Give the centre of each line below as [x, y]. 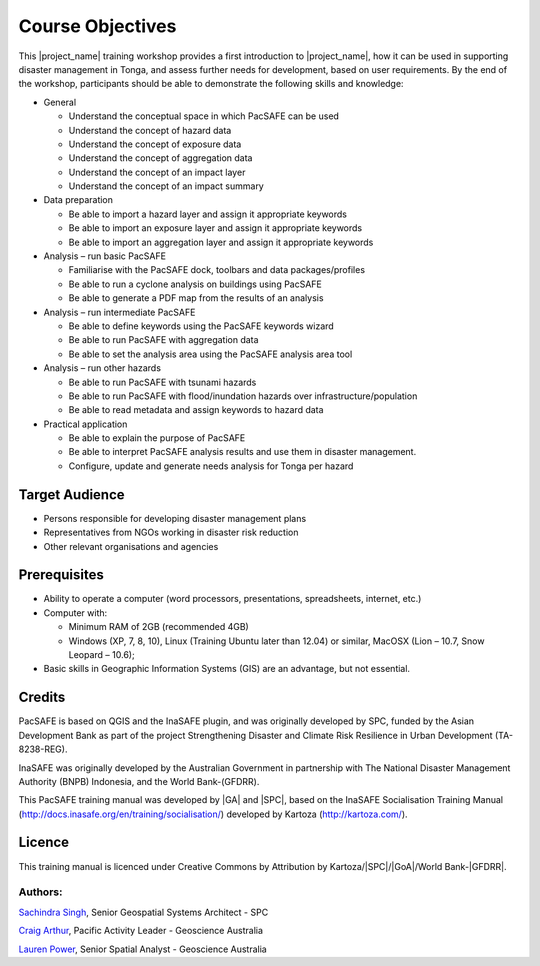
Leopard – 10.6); [101, 655]
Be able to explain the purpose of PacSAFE [157, 438]
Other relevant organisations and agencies [131, 546]
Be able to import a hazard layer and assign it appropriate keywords [207, 214]
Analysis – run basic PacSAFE [105, 256]
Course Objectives [97, 26]
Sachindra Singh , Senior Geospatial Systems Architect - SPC [143, 912]
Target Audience [71, 494]
